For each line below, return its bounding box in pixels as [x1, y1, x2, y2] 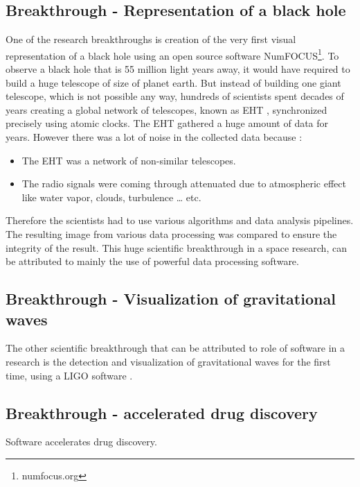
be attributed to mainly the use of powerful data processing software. [6, 254, 299, 268]
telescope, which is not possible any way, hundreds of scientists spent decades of [6, 89, 344, 103]
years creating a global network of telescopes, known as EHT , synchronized [6, 102, 327, 117]
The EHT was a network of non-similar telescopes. [21, 153, 236, 167]
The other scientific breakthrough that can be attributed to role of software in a [6, 341, 345, 355]
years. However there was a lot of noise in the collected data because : [6, 130, 303, 144]
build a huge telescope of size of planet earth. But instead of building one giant [6, 75, 341, 89]
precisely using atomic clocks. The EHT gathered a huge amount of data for [6, 116, 329, 130]
